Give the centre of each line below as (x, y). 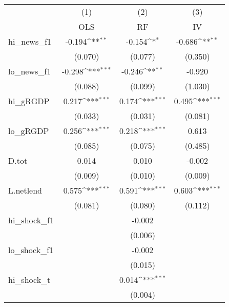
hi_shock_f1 (31, 220)
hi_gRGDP (29, 101)
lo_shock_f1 (31, 250)
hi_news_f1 (30, 41)
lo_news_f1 (30, 71)
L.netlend (25, 190)
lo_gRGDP (29, 131)
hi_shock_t (29, 280)
